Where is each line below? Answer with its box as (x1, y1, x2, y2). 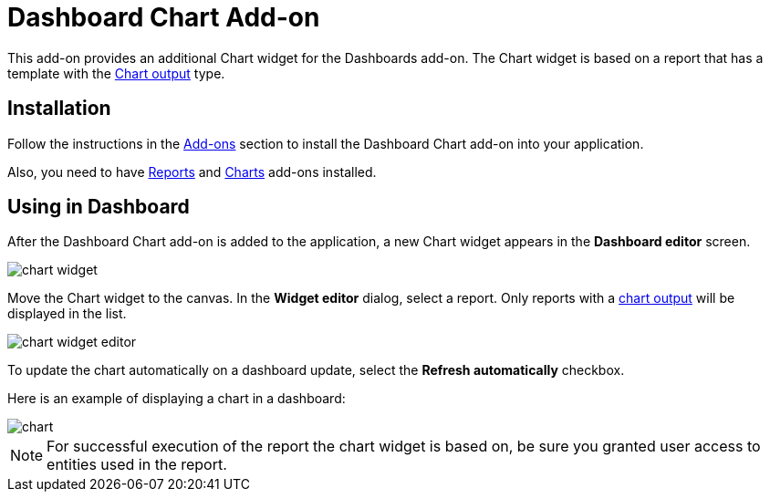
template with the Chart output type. (7, 65, 225, 81)
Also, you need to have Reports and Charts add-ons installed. (7, 163, 377, 180)
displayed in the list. (7, 306, 127, 322)
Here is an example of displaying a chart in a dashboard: (7, 390, 346, 407)
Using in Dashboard (7, 195, 190, 219)
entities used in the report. (47, 455, 227, 474)
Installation (7, 97, 111, 120)
